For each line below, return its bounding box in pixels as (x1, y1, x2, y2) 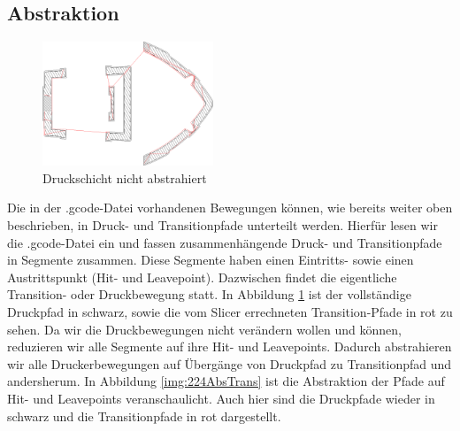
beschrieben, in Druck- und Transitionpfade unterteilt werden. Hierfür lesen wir (7, 216, 438, 235)
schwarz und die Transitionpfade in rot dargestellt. (7, 406, 281, 425)
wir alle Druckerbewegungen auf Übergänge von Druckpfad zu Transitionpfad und (7, 354, 452, 373)
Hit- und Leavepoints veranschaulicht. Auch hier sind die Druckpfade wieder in (7, 389, 435, 407)
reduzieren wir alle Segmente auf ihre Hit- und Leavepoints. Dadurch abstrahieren (7, 337, 452, 356)
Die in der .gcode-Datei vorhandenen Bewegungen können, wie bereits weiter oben (7, 198, 453, 217)
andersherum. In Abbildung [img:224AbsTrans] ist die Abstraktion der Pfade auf (7, 372, 445, 390)
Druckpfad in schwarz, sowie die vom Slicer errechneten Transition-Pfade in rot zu (7, 302, 453, 320)
